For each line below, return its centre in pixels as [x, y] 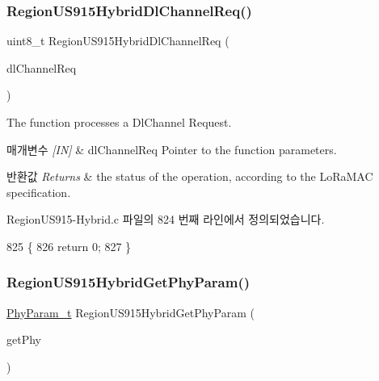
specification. [39, 192]
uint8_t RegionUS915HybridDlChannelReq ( [118, 41]
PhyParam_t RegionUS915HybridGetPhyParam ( [131, 312]
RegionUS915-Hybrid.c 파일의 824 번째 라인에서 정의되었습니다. [166, 219]
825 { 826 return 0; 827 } [69, 246]
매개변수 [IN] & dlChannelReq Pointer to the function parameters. [172, 149]
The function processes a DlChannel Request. [119, 122]
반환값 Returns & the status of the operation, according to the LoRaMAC [190, 176]
